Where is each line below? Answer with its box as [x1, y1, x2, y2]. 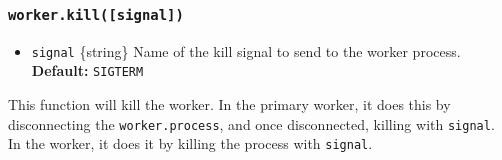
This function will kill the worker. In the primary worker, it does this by [8, 94, 451, 115]
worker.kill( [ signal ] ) [8, 6, 184, 23]
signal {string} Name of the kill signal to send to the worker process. [31, 40, 461, 61]
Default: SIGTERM [31, 60, 144, 81]
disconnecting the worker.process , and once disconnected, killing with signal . [8, 113, 495, 134]
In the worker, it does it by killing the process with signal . [8, 133, 373, 154]
